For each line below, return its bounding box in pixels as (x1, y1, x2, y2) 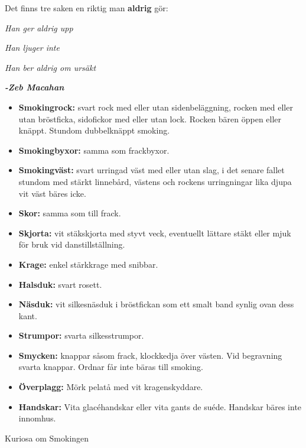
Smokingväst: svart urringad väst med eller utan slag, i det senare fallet (18, 164, 285, 176)
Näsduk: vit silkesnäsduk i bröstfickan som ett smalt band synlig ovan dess (18, 298, 294, 310)
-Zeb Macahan (5, 81, 64, 93)
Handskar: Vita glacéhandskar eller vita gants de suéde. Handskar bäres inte (18, 400, 302, 413)
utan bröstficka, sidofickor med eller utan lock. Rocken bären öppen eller (18, 112, 282, 125)
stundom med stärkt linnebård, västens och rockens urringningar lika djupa (18, 175, 292, 187)
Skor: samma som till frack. (18, 207, 121, 219)
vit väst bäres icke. (18, 187, 86, 199)
